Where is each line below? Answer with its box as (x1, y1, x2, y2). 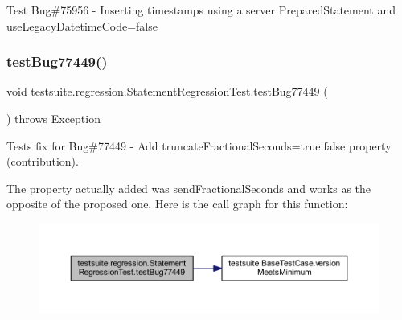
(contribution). (6, 153, 79, 170)
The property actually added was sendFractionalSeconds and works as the (6, 179, 371, 196)
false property (323, 137, 392, 154)
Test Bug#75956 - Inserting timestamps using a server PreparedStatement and (6, 2, 396, 18)
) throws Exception (6, 110, 100, 126)
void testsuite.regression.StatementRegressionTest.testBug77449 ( (6, 83, 328, 100)
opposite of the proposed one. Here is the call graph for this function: (6, 195, 348, 212)
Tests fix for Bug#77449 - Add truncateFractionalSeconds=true (6, 137, 321, 154)
